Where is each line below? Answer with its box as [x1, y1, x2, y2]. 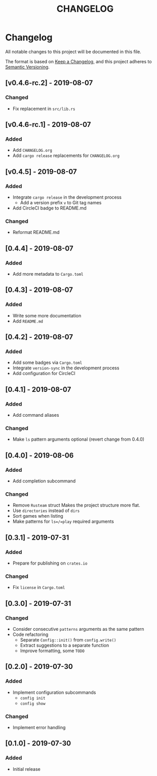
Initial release [12, 766, 41, 772]
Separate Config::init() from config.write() [20, 637, 116, 643]
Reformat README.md [12, 229, 60, 235]
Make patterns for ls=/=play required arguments [12, 518, 114, 525]
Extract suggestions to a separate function [20, 643, 109, 648]
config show [20, 701, 46, 706]
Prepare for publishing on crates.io [12, 560, 88, 566]
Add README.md [12, 318, 43, 324]
